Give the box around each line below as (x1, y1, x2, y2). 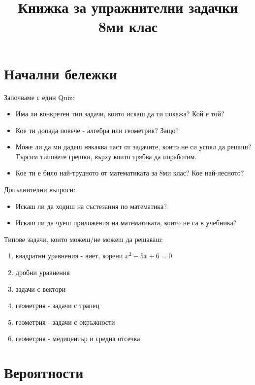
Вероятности (4, 362, 84, 383)
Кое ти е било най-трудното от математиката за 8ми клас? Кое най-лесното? (15, 168, 244, 178)
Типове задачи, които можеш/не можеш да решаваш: (4, 234, 163, 244)
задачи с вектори (15, 283, 66, 294)
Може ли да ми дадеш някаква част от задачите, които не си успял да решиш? (15, 141, 252, 152)
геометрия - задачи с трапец (15, 300, 99, 311)
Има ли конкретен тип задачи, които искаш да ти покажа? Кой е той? (15, 108, 224, 119)
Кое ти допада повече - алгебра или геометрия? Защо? (15, 125, 179, 135)
